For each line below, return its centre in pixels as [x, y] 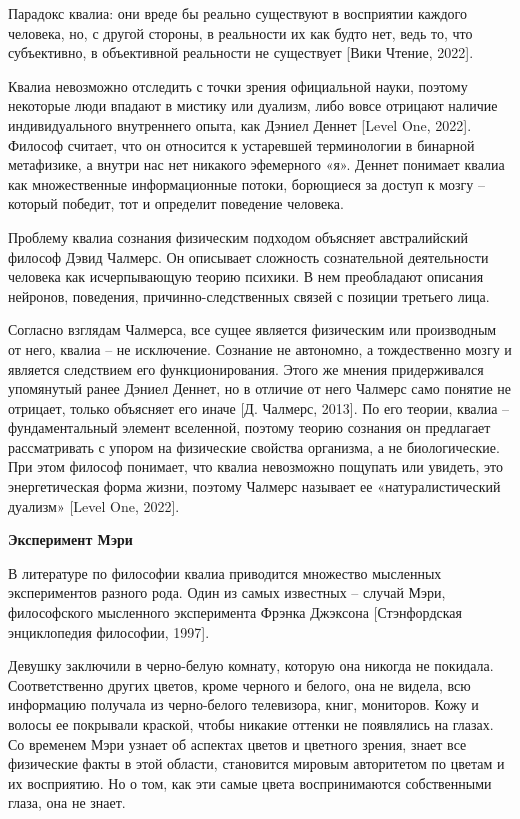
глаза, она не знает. [67, 802]
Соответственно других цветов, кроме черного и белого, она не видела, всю [239, 684]
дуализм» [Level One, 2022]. [94, 505]
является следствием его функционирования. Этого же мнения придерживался [246, 368]
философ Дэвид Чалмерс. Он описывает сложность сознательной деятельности [248, 256]
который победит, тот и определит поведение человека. [176, 203]
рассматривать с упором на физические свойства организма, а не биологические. [254, 446]
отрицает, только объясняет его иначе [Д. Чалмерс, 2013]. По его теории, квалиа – [259, 407]
